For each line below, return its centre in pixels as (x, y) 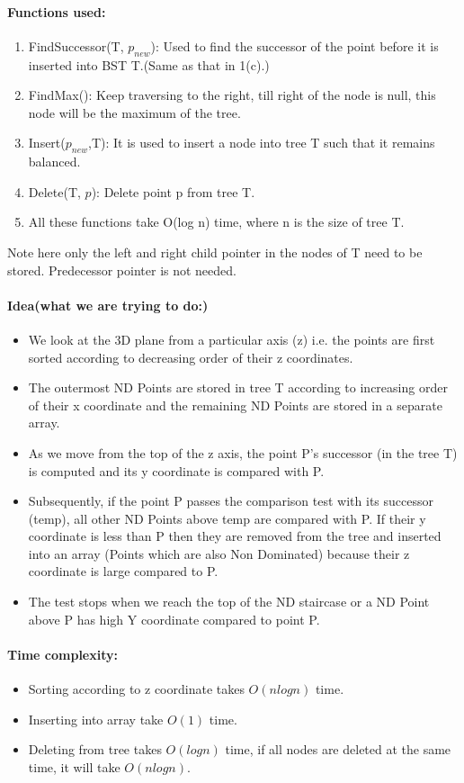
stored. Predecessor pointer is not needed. (122, 270)
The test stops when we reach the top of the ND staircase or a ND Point (229, 602)
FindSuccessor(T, (76, 45)
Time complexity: (62, 654)
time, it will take (74, 766)
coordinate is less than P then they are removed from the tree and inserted (235, 536)
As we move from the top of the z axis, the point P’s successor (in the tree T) (243, 452)
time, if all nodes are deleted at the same (338, 749)
